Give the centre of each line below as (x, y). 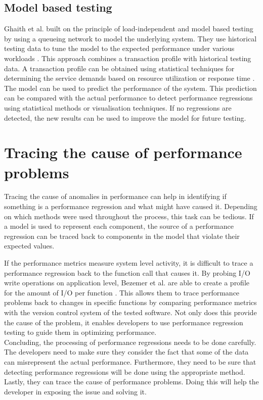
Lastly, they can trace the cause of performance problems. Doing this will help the (131, 382)
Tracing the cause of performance (123, 152)
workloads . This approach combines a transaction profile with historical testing (128, 58)
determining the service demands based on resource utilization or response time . (129, 78)
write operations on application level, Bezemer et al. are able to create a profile (127, 283)
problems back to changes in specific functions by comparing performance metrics (130, 302)
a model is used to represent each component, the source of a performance (119, 226)
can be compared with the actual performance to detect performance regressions (128, 98)
